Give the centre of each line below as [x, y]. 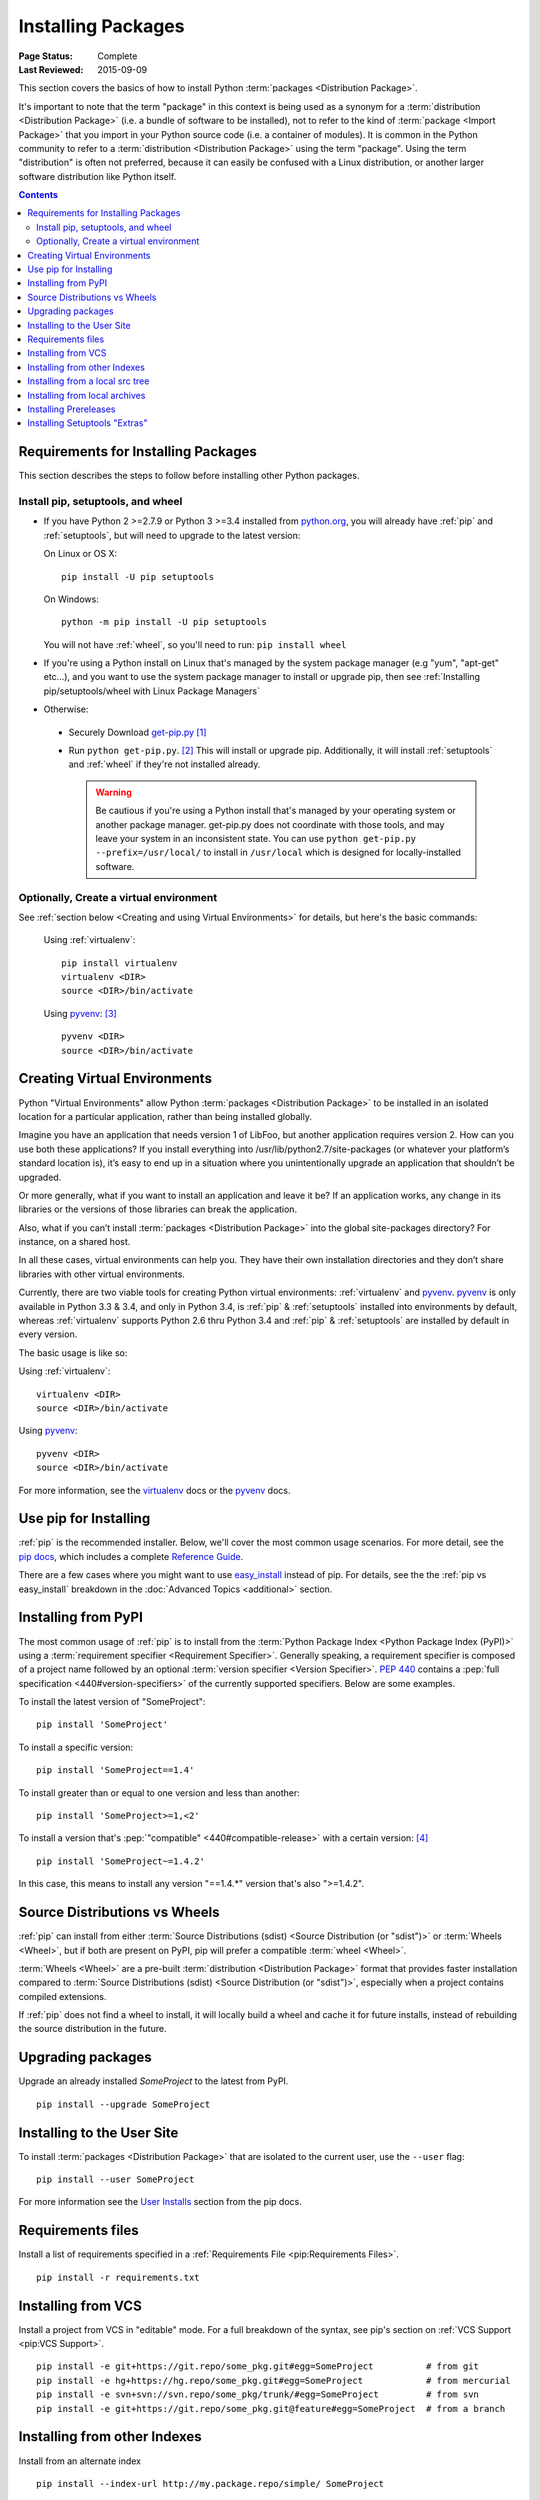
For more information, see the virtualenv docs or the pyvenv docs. [154, 1490]
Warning [113, 792]
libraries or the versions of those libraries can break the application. [158, 1209]
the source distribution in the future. [92, 2029]
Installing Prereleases [71, 409]
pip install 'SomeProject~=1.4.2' [120, 1861]
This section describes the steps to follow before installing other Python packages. [189, 476]
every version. [48, 1334]
